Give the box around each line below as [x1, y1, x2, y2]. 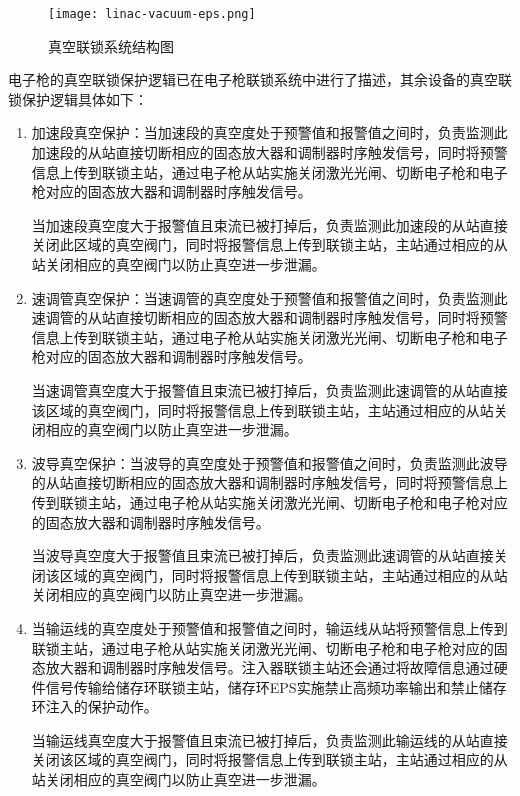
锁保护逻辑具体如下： [8, 88, 148, 109]
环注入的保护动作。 [31, 696, 158, 717]
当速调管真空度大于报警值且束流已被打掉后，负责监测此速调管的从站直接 [31, 379, 508, 400]
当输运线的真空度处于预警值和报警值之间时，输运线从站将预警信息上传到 [31, 617, 508, 638]
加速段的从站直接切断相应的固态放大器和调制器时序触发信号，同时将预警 [31, 142, 508, 163]
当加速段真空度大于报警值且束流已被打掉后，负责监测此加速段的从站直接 [31, 214, 508, 235]
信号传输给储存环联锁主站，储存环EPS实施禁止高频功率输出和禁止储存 [45, 676, 507, 697]
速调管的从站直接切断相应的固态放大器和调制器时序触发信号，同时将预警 [31, 307, 508, 328]
